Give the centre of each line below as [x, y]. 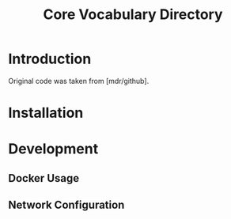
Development [53, 149]
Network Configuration [66, 205]
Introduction [50, 59]
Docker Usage [44, 178]
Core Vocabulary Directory [133, 15]
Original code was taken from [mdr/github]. [79, 81]
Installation [46, 113]
